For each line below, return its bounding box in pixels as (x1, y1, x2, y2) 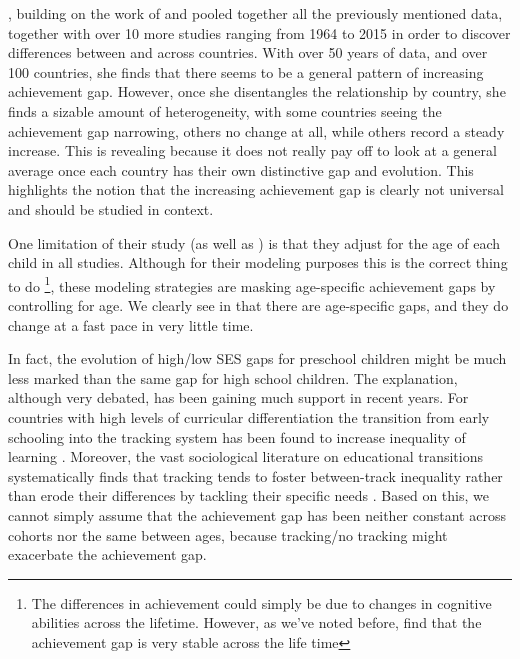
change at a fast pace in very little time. (8, 314, 254, 335)
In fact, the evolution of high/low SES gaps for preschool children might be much (8, 348, 507, 369)
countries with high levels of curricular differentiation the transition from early (8, 406, 490, 427)
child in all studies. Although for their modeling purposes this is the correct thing (8, 252, 508, 273)
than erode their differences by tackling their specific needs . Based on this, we (8, 485, 489, 506)
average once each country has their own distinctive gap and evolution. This (8, 159, 474, 180)
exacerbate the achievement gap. (8, 544, 207, 565)
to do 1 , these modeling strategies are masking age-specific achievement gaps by (8, 272, 496, 296)
